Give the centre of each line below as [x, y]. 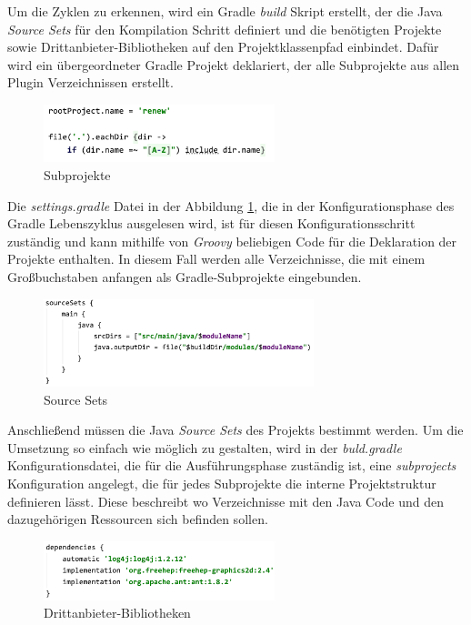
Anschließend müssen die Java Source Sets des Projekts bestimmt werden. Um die [235, 430]
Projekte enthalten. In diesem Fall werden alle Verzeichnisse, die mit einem [216, 259]
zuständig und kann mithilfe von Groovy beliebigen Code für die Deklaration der [232, 241]
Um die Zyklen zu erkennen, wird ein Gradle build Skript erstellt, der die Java [225, 11]
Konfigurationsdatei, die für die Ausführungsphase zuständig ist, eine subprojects [232, 465]
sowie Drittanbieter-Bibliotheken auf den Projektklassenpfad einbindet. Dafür [223, 47]
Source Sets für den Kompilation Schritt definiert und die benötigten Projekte [225, 29]
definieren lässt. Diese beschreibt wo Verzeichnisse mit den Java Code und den [226, 501]
